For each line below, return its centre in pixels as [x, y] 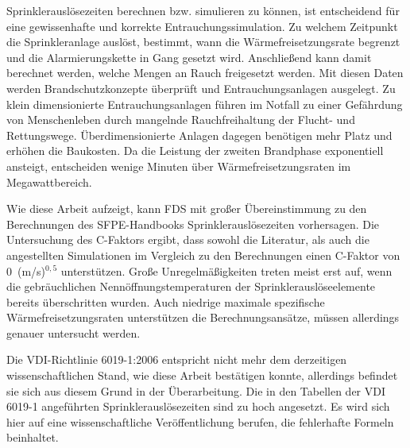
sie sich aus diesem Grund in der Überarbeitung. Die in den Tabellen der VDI [196, 390]
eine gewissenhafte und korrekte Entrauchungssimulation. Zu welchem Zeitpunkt [202, 26]
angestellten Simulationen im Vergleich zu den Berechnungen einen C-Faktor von [203, 255]
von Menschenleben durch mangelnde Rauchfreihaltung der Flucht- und [181, 120]
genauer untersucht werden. [73, 332]
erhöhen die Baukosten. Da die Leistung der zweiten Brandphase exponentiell [195, 151]
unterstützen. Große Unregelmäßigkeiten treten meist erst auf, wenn [226, 270]
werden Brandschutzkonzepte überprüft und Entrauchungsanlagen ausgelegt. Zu [201, 88]
